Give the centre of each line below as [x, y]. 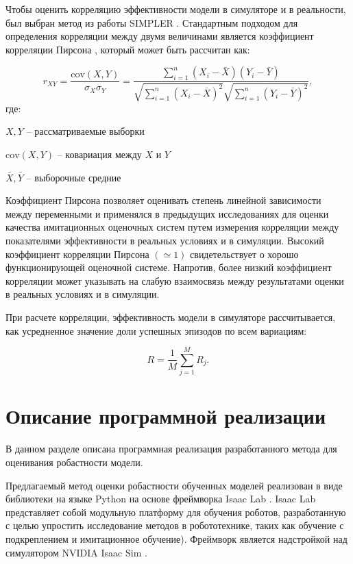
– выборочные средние [74, 177]
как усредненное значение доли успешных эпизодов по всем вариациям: [156, 330]
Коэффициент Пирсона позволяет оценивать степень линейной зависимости [163, 200]
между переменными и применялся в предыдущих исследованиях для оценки [167, 213]
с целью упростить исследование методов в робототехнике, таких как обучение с [175, 525]
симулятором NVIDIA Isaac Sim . [76, 552]
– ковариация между [99, 154]
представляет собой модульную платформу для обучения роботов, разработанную [176, 512]
